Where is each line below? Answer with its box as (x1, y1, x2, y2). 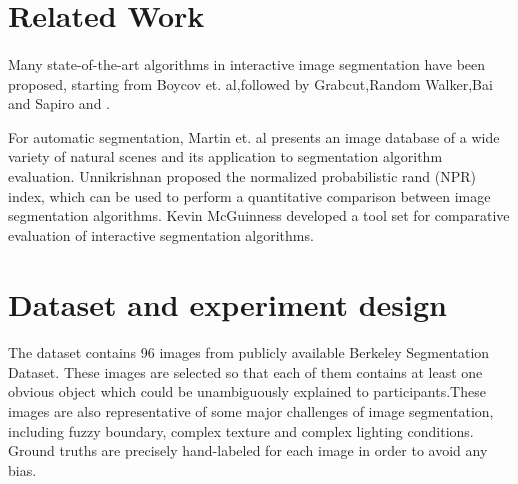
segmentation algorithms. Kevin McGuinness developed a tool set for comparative (8, 205, 510, 226)
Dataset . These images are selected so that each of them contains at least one (8, 361, 483, 382)
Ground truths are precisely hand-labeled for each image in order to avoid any (8, 440, 488, 461)
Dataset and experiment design (8, 283, 447, 324)
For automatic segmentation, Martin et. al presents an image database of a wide (8, 126, 500, 147)
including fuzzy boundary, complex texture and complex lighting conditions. (8, 420, 474, 441)
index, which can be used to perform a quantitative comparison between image (8, 185, 491, 206)
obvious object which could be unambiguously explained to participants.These (8, 381, 486, 402)
